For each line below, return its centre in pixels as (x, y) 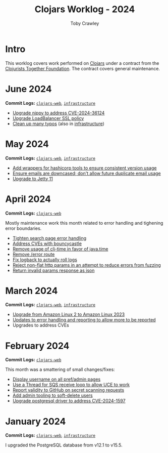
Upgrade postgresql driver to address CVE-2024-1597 (69, 401)
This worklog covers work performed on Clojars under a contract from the (82, 63)
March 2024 (32, 291)
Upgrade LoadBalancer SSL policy (48, 118)
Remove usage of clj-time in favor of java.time (60, 249)
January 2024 (36, 421)
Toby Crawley (85, 23)
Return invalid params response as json (53, 270)
